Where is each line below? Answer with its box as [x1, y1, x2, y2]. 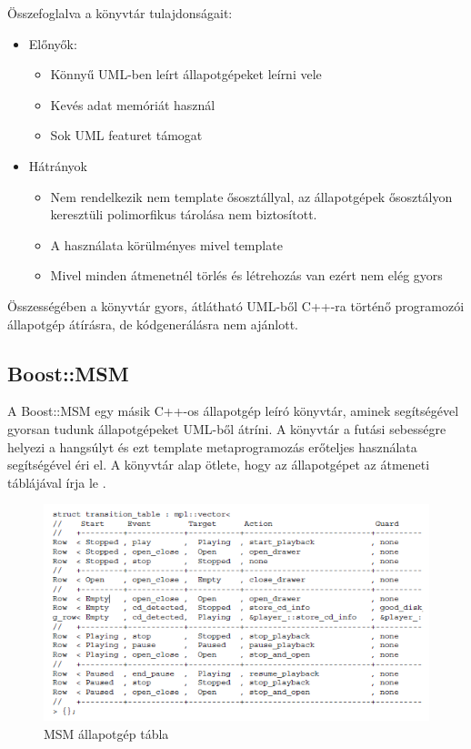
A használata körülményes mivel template [50, 235, 283, 254]
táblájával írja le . [7, 472, 106, 491]
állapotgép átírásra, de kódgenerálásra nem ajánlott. [7, 314, 299, 333]
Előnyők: [28, 34, 77, 53]
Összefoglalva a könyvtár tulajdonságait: [7, 4, 233, 22]
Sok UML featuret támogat [50, 126, 203, 145]
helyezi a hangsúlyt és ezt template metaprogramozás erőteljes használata [7, 437, 417, 456]
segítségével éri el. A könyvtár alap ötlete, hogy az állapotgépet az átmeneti [7, 455, 430, 474]
